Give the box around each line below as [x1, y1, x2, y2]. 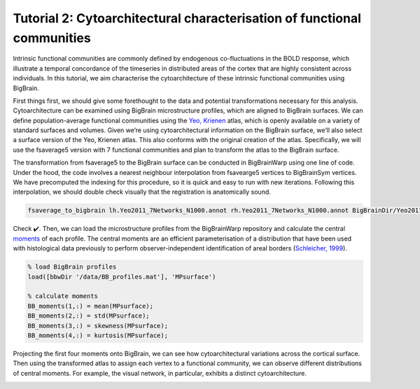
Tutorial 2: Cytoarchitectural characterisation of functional [13, 10, 362, 26]
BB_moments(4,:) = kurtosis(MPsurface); [27, 331, 168, 339]
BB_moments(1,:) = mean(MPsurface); [27, 302, 154, 310]
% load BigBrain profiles [27, 263, 117, 271]
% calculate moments [27, 292, 98, 300]
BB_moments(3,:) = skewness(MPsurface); [27, 322, 168, 330]
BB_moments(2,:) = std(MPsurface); [27, 312, 150, 320]
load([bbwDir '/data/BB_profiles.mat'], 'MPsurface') [27, 273, 216, 281]
